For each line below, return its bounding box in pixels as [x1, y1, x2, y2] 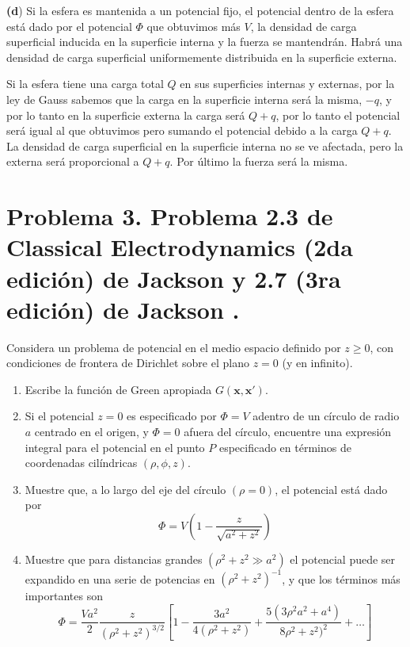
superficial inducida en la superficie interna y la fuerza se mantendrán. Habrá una [6, 33, 403, 50]
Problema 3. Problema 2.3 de [6, 200, 333, 232]
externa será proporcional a [6, 153, 139, 170]
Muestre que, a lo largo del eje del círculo [25, 480, 226, 497]
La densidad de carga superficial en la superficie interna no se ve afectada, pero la [6, 137, 404, 154]
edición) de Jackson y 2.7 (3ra [6, 262, 341, 294]
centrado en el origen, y [34, 423, 149, 439]
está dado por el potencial [6, 17, 132, 34]
